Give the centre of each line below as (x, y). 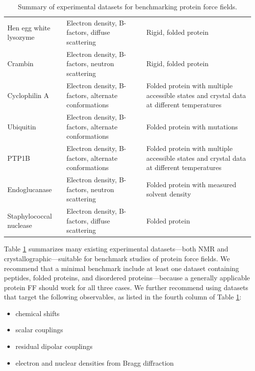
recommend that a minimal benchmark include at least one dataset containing (122, 268)
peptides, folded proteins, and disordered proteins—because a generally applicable (127, 278)
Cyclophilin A (28, 95)
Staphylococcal (30, 215)
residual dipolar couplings (54, 346)
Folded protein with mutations (192, 126)
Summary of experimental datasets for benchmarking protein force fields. (127, 6)
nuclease (20, 225)
